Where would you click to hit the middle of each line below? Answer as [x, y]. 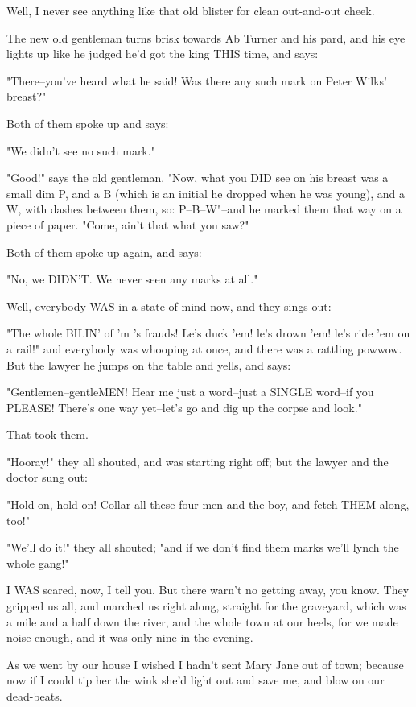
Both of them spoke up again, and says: [104, 252]
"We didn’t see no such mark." [81, 150]
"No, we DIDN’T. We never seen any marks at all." [132, 279]
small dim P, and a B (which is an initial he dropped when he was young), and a [206, 193]
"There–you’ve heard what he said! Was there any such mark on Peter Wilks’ [197, 80]
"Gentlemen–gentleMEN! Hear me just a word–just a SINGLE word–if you [190, 392]
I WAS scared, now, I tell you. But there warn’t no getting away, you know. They [208, 590]
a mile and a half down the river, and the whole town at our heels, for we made [202, 621]
